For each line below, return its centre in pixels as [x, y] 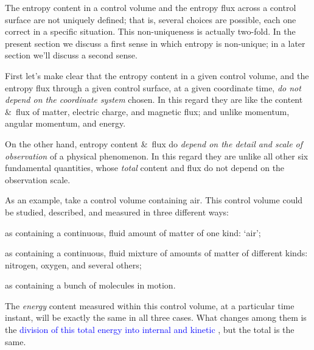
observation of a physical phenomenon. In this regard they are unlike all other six [157, 156]
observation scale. [38, 179]
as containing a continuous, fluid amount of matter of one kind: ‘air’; [133, 232]
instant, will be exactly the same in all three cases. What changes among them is [156, 317]
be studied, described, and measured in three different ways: [117, 212]
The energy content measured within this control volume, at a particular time [150, 305]
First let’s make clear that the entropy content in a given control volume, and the [157, 75]
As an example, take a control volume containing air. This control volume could [154, 200]
